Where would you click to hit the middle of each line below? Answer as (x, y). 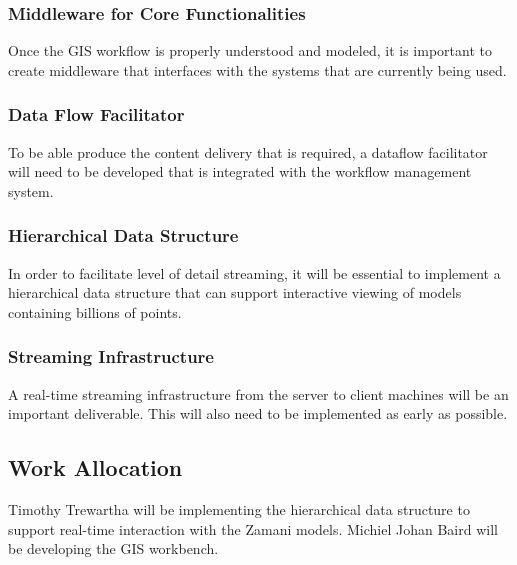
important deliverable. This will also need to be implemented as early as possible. (258, 413)
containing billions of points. (95, 311)
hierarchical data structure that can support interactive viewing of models (235, 292)
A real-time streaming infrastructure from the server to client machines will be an (258, 393)
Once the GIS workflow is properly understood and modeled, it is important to (250, 50)
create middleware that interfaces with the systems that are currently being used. (257, 69)
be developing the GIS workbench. (113, 548)
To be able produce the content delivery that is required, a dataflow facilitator (248, 151)
